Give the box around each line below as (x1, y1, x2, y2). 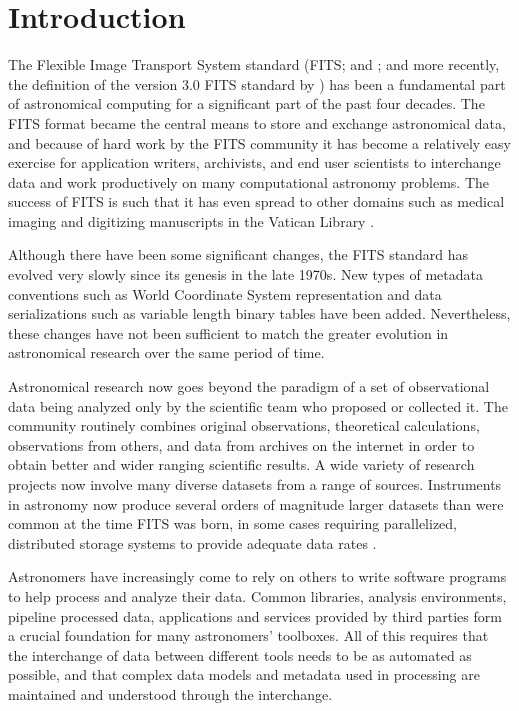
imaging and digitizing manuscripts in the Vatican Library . (8, 210, 375, 231)
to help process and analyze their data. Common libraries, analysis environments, (8, 585, 507, 606)
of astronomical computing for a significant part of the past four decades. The (8, 93, 485, 114)
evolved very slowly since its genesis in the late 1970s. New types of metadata (8, 264, 483, 285)
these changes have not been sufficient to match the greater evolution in (8, 322, 449, 343)
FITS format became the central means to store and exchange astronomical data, (8, 112, 506, 133)
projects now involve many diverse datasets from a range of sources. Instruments (8, 474, 502, 494)
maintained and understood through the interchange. (8, 683, 333, 704)
